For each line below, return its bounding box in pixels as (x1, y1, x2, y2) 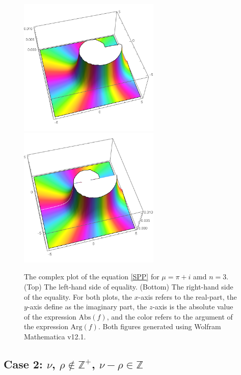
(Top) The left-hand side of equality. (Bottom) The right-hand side (24, 281, 233, 292)
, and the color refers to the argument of (106, 311, 233, 322)
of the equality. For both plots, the (24, 291, 132, 302)
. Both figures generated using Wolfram (98, 321, 221, 332)
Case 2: (4, 356, 43, 371)
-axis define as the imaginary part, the (27, 301, 147, 312)
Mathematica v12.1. (24, 331, 86, 341)
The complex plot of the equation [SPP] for (24, 271, 159, 282)
